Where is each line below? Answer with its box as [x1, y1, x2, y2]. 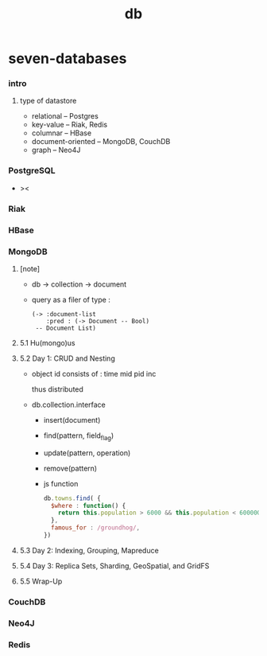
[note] [19, 264, 41, 273]
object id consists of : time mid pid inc [31, 369, 157, 378]
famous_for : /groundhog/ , [50, 524, 141, 532]
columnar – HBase [31, 128, 92, 138]
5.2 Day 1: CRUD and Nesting [19, 353, 115, 363]
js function [43, 478, 79, 488]
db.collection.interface [31, 400, 106, 409]
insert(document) [43, 415, 101, 424]
